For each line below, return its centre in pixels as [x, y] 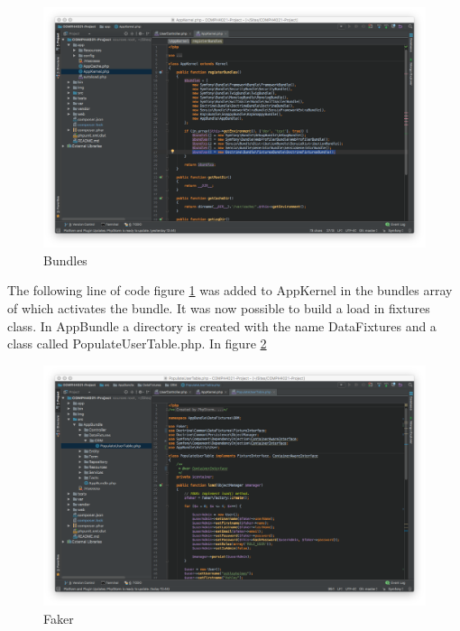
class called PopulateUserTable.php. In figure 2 [137, 343]
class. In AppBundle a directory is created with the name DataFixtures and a [222, 325]
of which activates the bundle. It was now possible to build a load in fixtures [219, 308]
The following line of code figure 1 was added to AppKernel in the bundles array [230, 290]
